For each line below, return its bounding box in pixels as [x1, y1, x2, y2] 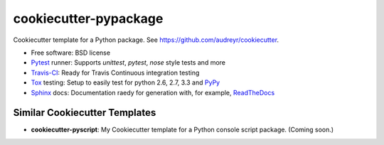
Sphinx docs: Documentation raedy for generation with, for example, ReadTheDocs [31, 88, 275, 97]
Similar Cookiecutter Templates [13, 107, 156, 119]
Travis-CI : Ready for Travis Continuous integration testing [31, 68, 200, 77]
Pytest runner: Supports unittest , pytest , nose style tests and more [31, 58, 225, 67]
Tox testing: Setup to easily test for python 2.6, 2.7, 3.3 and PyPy [31, 78, 220, 87]
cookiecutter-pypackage [13, 11, 164, 26]
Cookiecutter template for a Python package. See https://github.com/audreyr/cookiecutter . [13, 36, 279, 44]
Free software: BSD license [31, 48, 110, 57]
